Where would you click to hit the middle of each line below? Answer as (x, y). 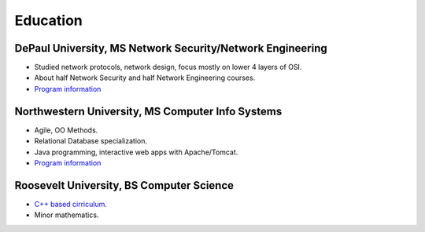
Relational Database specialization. (91, 141)
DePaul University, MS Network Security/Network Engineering (171, 48)
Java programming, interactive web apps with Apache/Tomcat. (136, 152)
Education (48, 20)
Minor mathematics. (67, 215)
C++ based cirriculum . (71, 204)
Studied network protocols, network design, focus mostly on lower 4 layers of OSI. (168, 67)
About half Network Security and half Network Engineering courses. (145, 78)
